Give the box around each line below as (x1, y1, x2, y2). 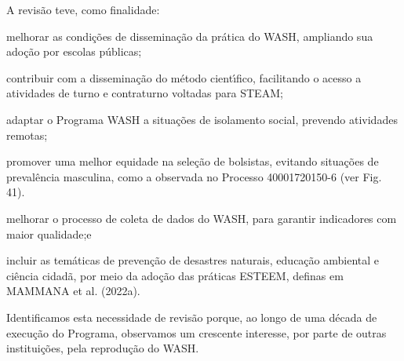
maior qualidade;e (6, 225, 92, 242)
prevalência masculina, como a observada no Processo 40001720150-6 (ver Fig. (6, 168, 382, 184)
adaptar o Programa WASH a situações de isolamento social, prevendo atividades (6, 111, 398, 127)
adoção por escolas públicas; (6, 43, 142, 60)
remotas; (6, 126, 48, 143)
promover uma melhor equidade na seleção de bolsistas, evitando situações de (6, 153, 379, 170)
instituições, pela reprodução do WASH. (6, 340, 199, 356)
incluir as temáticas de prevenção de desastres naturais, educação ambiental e (6, 252, 380, 268)
